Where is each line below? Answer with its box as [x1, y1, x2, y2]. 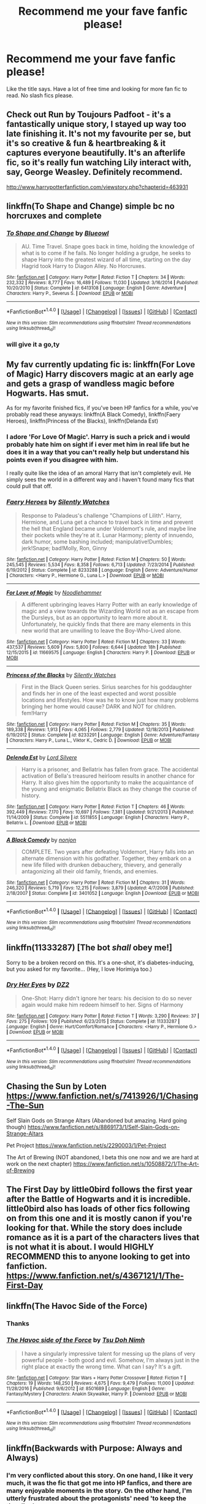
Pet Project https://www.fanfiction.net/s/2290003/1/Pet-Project [6, 1141, 167, 1149]
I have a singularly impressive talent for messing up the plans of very [21, 1349, 196, 1357]
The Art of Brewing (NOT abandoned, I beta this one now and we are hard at [6, 1153, 199, 1161]
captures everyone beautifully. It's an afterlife [6, 148, 186, 158]
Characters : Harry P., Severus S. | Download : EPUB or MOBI [6, 290, 134, 297]
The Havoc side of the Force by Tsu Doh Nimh [6, 1336, 145, 1345]
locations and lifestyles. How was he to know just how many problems [21, 696, 199, 704]
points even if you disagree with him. [6, 456, 118, 464]
